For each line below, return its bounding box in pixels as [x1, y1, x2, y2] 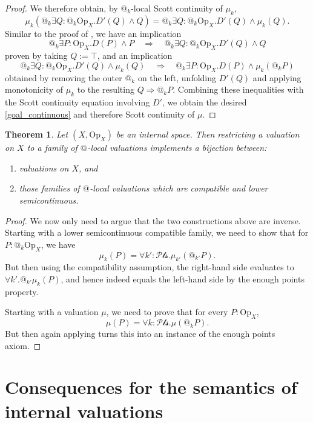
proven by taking [5, 49, 68, 62]
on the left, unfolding [137, 71, 217, 84]
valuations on [19, 161, 69, 174]
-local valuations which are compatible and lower [90, 182, 268, 195]
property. [5, 285, 39, 298]
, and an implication [97, 49, 173, 62]
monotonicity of [5, 83, 64, 96]
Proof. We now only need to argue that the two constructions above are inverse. [5, 214, 301, 227]
